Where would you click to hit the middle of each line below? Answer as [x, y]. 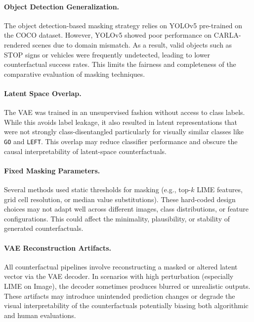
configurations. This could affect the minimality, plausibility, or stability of [117, 218]
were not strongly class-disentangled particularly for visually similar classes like [124, 132]
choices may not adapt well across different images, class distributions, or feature [127, 209]
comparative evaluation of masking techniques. [75, 74]
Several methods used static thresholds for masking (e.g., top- [98, 189]
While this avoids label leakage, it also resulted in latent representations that [121, 122]
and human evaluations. [40, 315]
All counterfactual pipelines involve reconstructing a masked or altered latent [121, 266]
